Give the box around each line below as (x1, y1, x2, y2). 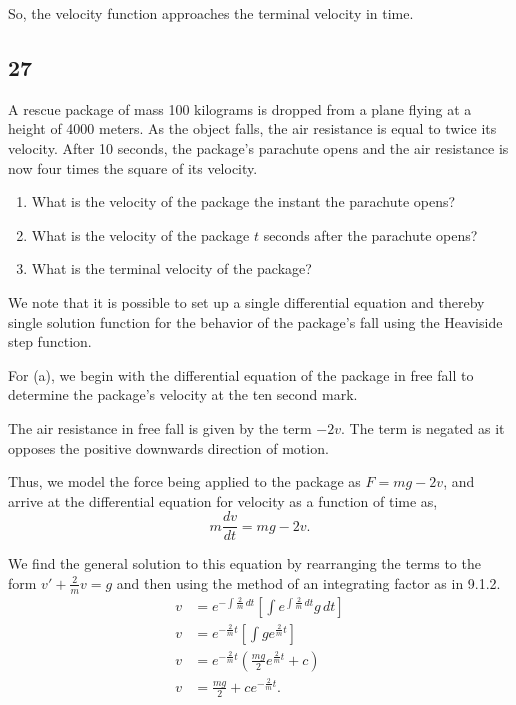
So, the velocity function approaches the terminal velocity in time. (8, 3, 414, 23)
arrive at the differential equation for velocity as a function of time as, (8, 490, 438, 511)
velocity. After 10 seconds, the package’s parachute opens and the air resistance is (8, 137, 509, 158)
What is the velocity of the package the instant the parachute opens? (31, 191, 456, 212)
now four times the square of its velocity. (8, 157, 258, 178)
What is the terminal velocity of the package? (31, 258, 312, 279)
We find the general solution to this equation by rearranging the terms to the (8, 553, 481, 574)
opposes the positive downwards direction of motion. (8, 437, 329, 458)
